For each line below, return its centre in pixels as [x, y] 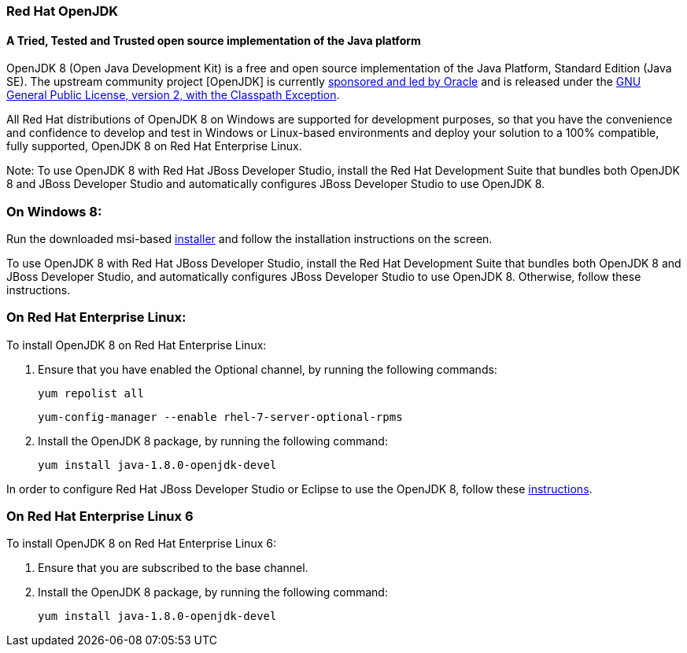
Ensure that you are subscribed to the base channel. [173, 568]
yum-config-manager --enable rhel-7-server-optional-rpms [220, 417]
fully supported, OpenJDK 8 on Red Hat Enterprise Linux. [154, 146]
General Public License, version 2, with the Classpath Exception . [173, 95]
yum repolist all [91, 393]
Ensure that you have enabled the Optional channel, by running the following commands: [268, 369]
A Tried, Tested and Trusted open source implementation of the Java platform [214, 40]
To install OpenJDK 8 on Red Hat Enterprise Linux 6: [141, 544]
